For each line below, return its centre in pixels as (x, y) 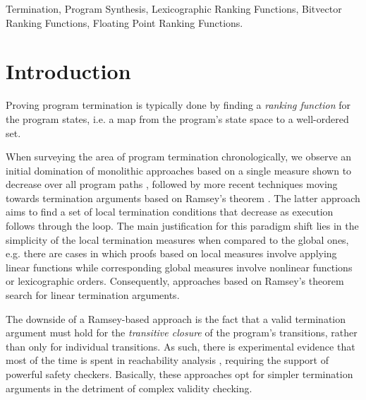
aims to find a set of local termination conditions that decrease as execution (170, 212)
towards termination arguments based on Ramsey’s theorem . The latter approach (183, 198)
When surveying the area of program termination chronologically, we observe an (179, 157)
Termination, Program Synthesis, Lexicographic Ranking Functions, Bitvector (174, 8)
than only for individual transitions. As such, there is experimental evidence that (181, 346)
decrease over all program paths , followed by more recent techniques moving (172, 184)
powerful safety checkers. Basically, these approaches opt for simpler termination (179, 374)
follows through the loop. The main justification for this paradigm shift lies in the (182, 226)
